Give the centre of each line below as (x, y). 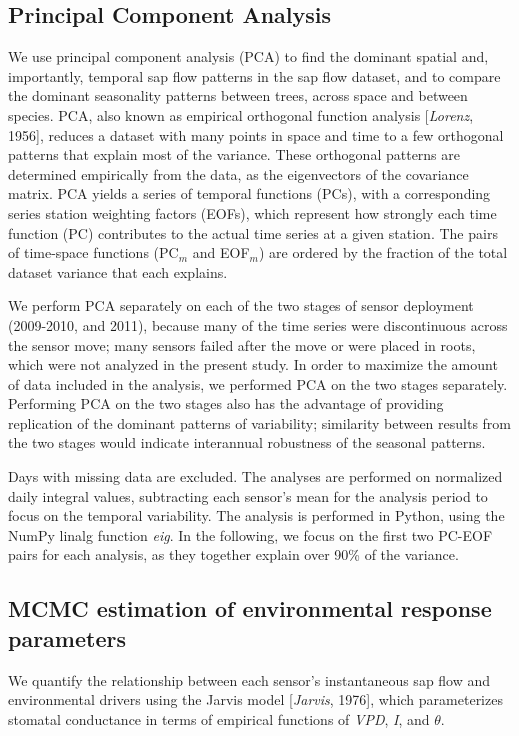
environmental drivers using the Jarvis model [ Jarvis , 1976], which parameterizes (255, 699)
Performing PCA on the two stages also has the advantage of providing (226, 403)
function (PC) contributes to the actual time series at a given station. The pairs (253, 232)
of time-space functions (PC (93, 252)
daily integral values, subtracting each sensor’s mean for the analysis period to (248, 495)
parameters (67, 637)
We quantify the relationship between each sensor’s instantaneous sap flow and (249, 679)
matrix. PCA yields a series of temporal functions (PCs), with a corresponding (249, 193)
